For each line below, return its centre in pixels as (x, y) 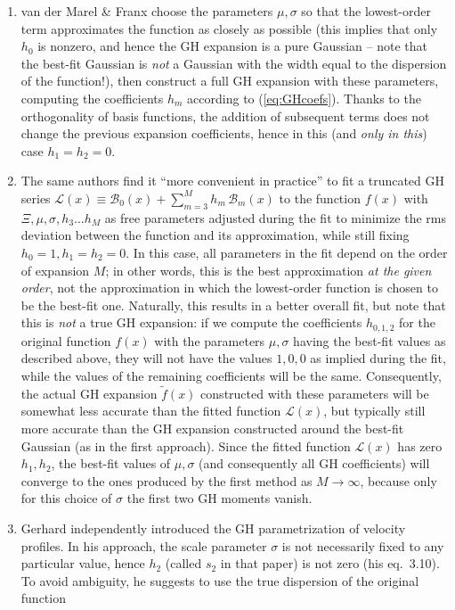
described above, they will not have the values (146, 358)
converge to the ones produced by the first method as (167, 480)
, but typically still (374, 411)
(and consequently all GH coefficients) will (314, 463)
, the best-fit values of (111, 463)
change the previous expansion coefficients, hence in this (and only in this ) (224, 133)
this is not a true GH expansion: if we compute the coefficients (191, 322)
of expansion (55, 270)
